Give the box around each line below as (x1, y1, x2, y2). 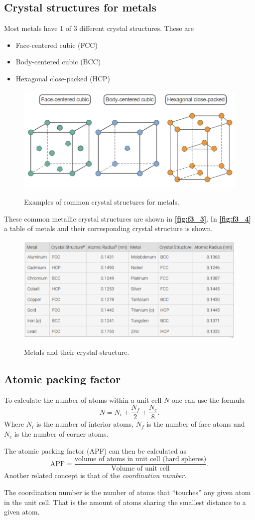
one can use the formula (171, 394, 245, 405)
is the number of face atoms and (146, 419, 245, 429)
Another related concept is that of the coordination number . (4, 470, 187, 481)
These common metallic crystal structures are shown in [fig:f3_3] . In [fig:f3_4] (4, 213, 251, 224)
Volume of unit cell (111, 465, 170, 473)
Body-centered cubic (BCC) (15, 56, 101, 67)
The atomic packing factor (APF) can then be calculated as (4, 445, 187, 456)
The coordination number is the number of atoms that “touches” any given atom (4, 487, 251, 497)
